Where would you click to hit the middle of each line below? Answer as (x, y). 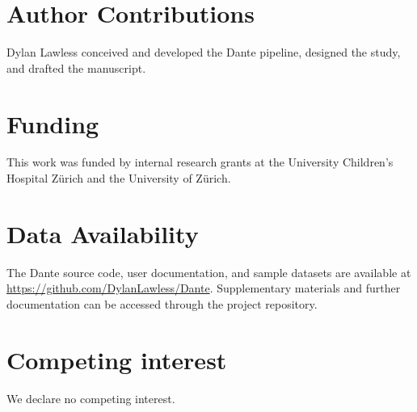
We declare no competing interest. (91, 398)
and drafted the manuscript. (76, 67)
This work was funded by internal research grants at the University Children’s (200, 162)
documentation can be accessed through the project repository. (162, 303)
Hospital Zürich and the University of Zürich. (119, 178)
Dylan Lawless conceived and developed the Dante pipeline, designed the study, (204, 52)
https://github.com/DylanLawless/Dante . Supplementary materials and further (204, 288)
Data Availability (103, 233)
